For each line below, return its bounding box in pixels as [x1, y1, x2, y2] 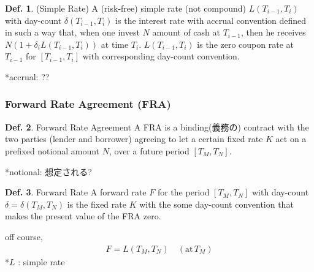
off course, [5, 230, 43, 243]
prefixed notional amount [5, 144, 100, 157]
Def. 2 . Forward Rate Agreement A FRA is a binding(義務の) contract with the [5, 120, 309, 133]
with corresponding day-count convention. [82, 50, 240, 62]
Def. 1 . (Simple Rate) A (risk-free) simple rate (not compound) [5, 2, 247, 14]
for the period [157, 186, 210, 198]
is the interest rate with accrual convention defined [115, 13, 307, 26]
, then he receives [240, 26, 306, 39]
